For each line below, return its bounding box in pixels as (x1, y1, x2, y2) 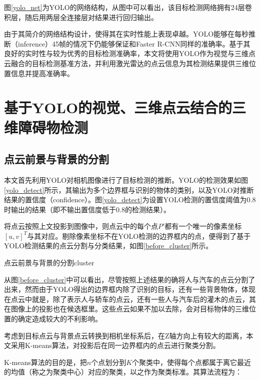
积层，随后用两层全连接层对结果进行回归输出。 (4, 12, 158, 22)
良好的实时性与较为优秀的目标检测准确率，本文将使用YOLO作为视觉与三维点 (4, 48, 256, 59)
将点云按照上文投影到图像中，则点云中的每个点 (4, 221, 158, 231)
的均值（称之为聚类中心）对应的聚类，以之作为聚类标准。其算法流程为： (4, 366, 242, 377)
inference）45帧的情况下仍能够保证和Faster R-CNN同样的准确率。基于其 (17, 38, 250, 49)
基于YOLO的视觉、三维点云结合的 (4, 97, 232, 118)
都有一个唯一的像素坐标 (164, 221, 242, 231)
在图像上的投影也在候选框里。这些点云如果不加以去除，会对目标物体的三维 (4, 303, 249, 314)
